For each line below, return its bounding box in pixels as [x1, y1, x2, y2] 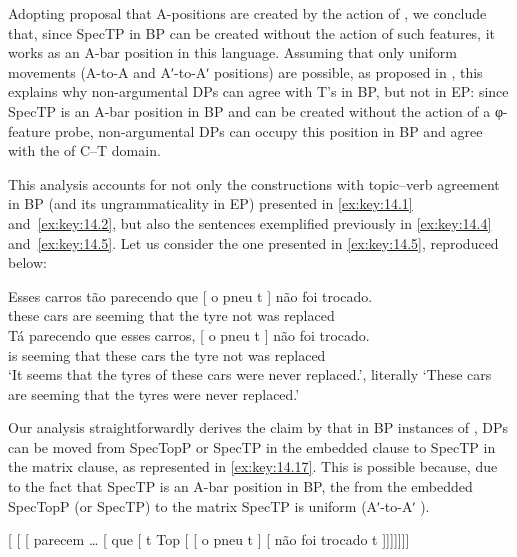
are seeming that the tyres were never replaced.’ [8, 383, 300, 404]
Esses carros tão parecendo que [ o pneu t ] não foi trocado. [8, 285, 373, 306]
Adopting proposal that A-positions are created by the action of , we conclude [8, 3, 487, 23]
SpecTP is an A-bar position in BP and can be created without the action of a [8, 100, 491, 121]
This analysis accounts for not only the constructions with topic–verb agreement [8, 173, 500, 194]
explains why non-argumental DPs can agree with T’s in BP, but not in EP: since [8, 81, 509, 102]
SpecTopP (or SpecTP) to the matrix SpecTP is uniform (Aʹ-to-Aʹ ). [8, 495, 430, 516]
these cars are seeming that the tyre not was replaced [8, 305, 335, 326]
